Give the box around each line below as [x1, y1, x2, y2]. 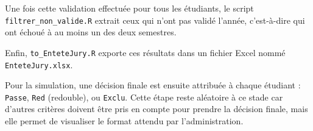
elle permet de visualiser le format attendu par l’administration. [5, 115, 244, 127]
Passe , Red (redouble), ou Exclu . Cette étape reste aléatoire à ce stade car [5, 90, 283, 103]
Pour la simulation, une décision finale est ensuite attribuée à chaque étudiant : [5, 79, 301, 91]
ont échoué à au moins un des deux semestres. [5, 26, 177, 38]
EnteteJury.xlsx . [5, 58, 73, 71]
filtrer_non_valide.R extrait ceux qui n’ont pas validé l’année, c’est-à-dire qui [5, 13, 305, 26]
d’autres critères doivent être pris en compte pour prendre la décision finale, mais [5, 102, 308, 115]
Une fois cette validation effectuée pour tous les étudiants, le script [5, 2, 254, 14]
